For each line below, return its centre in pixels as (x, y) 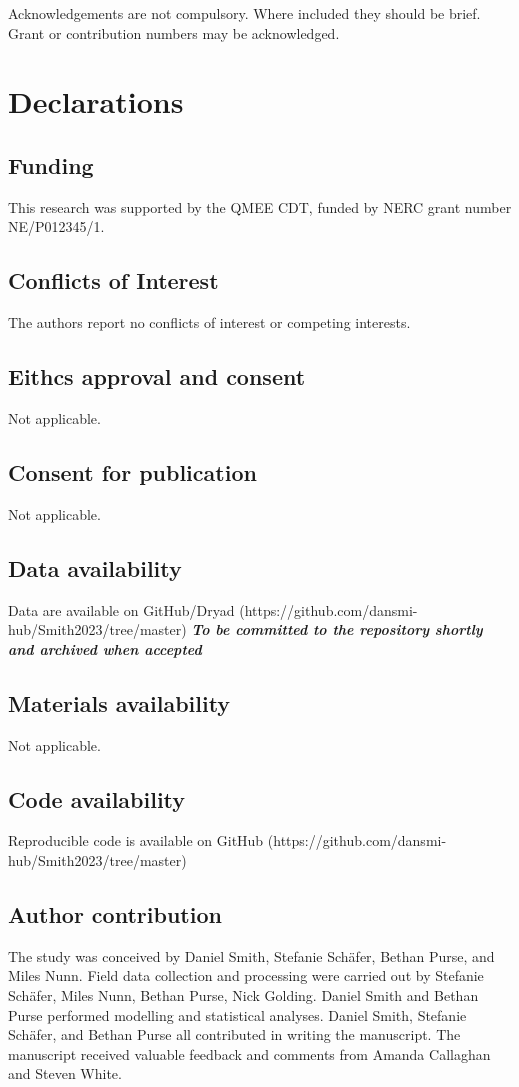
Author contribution (115, 913)
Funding (51, 164)
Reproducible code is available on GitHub (136, 840)
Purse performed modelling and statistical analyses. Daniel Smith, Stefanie (237, 1014)
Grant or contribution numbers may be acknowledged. (174, 32)
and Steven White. (65, 1073)
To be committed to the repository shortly (337, 629)
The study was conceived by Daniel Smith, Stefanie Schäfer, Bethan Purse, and (251, 955)
